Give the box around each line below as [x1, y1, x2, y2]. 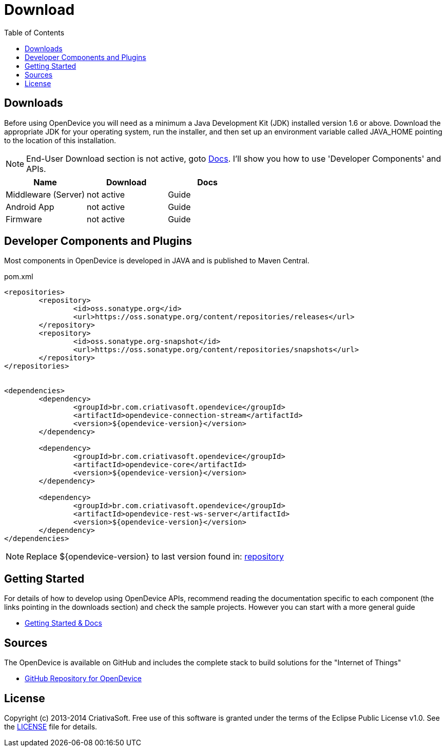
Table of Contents [4, 28, 65, 37]
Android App [6, 201, 54, 212]
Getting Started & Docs [25, 619, 102, 628]
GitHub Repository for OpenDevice [25, 674, 142, 683]
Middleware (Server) [6, 189, 85, 200]
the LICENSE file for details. [4, 722, 98, 731]
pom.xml [4, 272, 33, 281]
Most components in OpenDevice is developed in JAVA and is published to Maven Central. [4, 256, 309, 265]
